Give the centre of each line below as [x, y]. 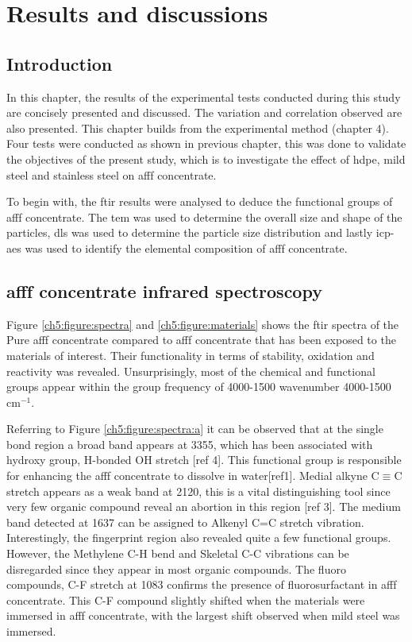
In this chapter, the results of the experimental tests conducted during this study [204, 97]
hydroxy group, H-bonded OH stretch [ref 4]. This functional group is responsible [204, 460]
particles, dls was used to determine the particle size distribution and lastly [190, 232]
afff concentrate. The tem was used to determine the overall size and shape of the [204, 217]
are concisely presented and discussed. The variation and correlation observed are [204, 112]
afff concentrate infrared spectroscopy [164, 290]
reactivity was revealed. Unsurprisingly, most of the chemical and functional [191, 371]
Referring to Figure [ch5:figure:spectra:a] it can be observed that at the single [195, 429]
